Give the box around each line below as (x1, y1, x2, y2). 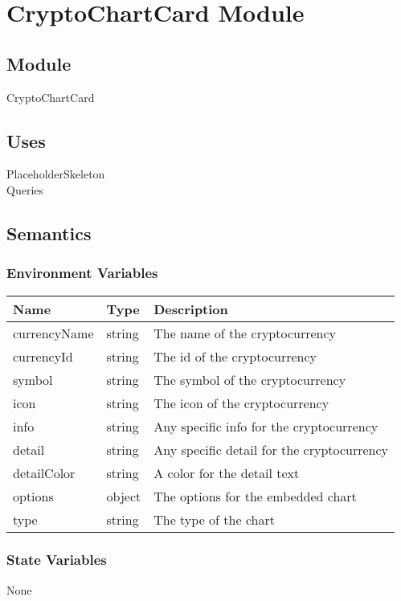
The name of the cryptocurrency (153, 323, 337, 342)
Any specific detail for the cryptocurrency (153, 440, 389, 459)
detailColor (13, 463, 76, 482)
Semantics (6, 220, 92, 245)
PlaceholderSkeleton (6, 166, 105, 182)
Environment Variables (6, 263, 158, 283)
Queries (6, 181, 44, 198)
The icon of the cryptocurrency (153, 393, 329, 412)
